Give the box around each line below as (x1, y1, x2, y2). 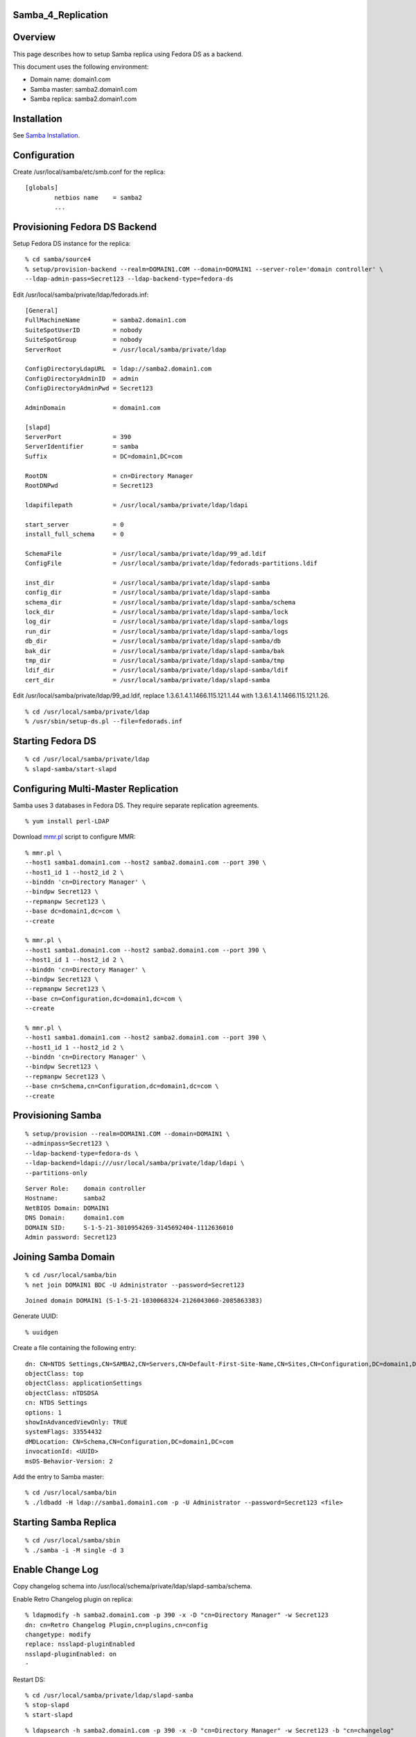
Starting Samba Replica (12, 1516, 117, 1528)
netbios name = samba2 (54, 193, 142, 201)
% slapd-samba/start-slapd (25, 765, 117, 773)
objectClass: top (25, 1369, 84, 1378)
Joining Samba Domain (12, 1251, 115, 1262)
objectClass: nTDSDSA (25, 1389, 98, 1397)
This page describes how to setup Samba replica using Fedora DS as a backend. (12, 49, 243, 58)
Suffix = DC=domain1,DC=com (25, 452, 183, 460)
